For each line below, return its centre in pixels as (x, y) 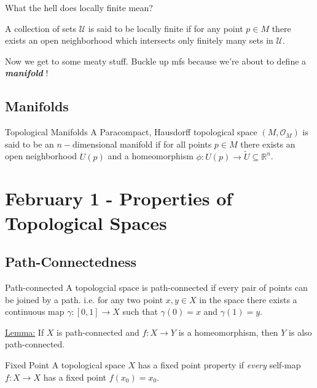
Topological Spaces (86, 222)
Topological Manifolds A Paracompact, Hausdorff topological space (131, 132)
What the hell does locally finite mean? (79, 7)
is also (300, 332)
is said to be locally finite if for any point (166, 28)
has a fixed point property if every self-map (219, 364)
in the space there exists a (248, 299)
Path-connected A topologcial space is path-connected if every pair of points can (156, 287)
